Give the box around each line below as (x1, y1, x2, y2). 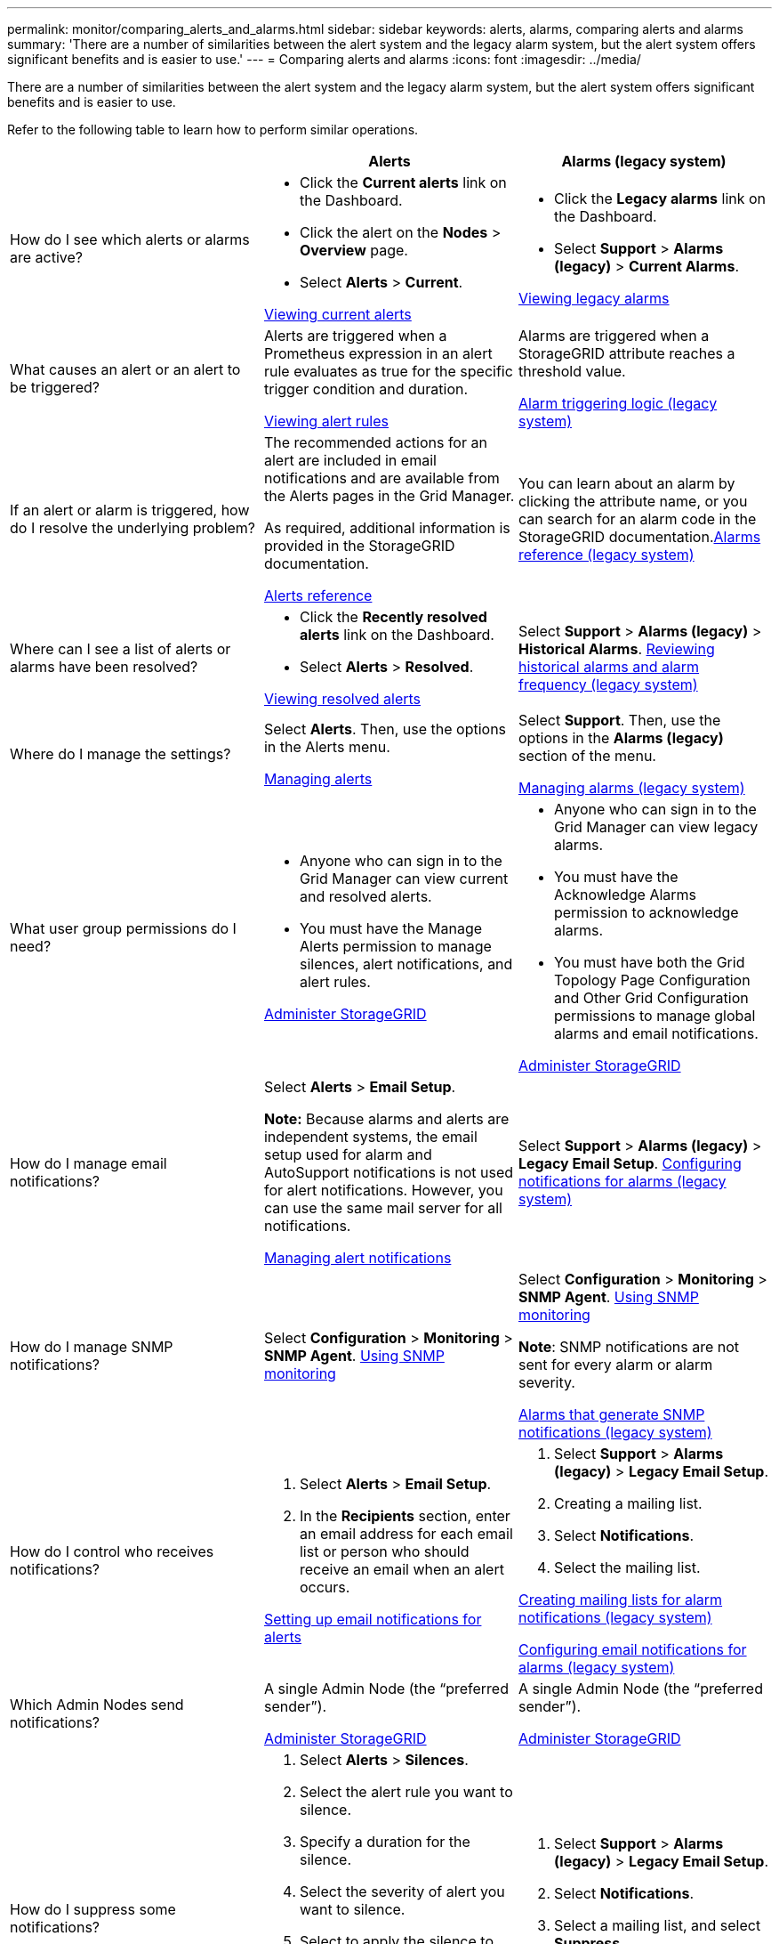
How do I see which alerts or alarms (10, 231, 250, 248)
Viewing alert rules (263, 412, 389, 430)
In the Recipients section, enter (299, 1507, 510, 1525)
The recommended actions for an (263, 433, 487, 451)
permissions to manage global (553, 1007, 756, 1025)
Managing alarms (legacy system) (518, 779, 745, 797)
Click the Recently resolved (299, 608, 487, 626)
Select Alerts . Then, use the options (263, 720, 507, 738)
